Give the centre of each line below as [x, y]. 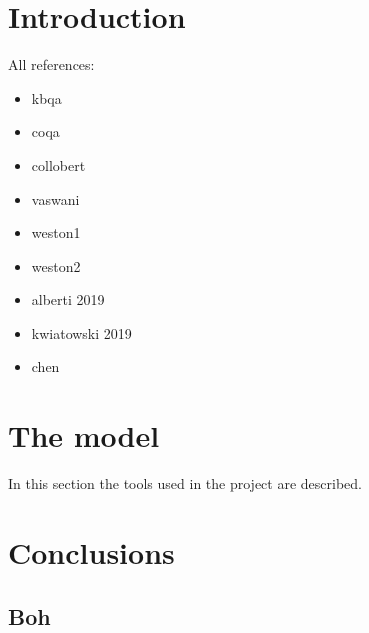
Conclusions [91, 551]
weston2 [56, 265]
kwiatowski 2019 [81, 332]
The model [84, 435]
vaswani [55, 198]
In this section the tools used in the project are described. [185, 483]
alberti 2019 [68, 299]
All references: [51, 64]
